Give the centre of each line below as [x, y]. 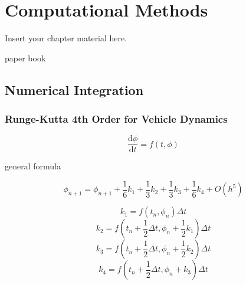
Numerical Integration [74, 89]
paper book [25, 58]
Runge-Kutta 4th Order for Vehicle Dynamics [116, 119]
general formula [33, 166]
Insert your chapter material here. [66, 38]
